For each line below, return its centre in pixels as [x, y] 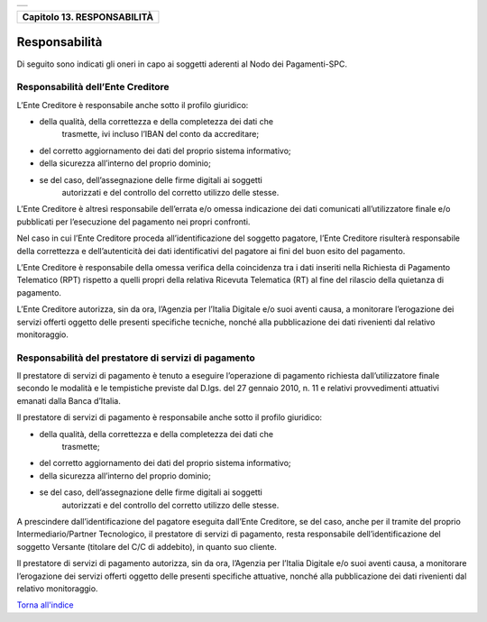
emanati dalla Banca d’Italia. [69, 400]
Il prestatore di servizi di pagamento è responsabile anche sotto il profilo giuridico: [170, 417]
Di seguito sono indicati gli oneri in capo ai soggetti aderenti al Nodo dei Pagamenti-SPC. [182, 64]
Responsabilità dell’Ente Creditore [93, 87]
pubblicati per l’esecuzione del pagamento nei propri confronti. [133, 222]
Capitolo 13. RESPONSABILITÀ [87, 17]
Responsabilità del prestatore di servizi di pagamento [136, 358]
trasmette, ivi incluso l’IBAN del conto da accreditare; [161, 134]
